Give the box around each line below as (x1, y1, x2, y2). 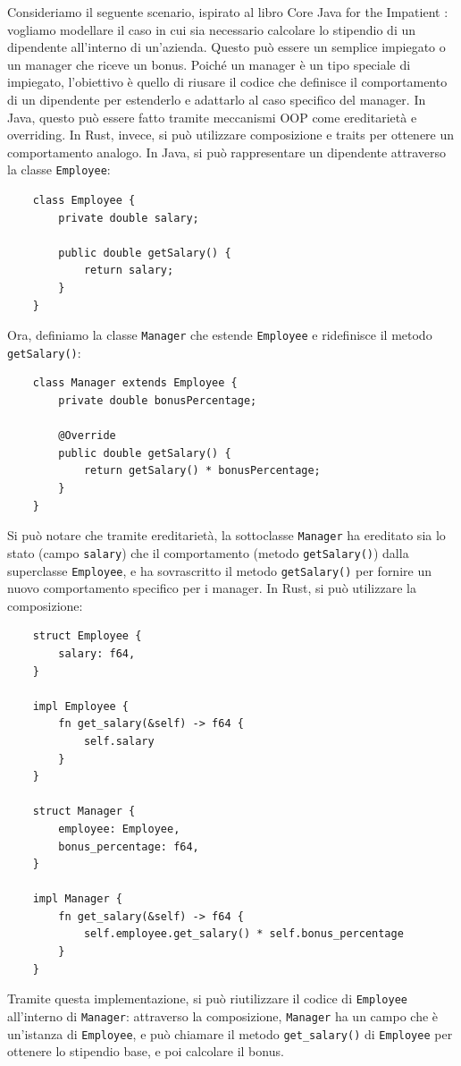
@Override (58, 429, 116, 443)
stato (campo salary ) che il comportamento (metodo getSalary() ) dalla (7, 543, 409, 562)
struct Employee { (32, 630, 142, 643)
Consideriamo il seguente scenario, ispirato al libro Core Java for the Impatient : (7, 3, 448, 21)
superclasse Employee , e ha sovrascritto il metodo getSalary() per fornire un (7, 561, 432, 580)
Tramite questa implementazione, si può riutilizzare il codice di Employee (7, 989, 407, 1008)
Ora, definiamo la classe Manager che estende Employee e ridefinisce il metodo (7, 326, 432, 344)
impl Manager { (32, 893, 122, 906)
